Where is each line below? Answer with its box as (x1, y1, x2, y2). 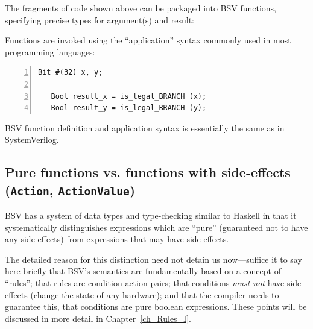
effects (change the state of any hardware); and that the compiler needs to (5, 288, 279, 301)
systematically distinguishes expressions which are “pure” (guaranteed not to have (5, 221, 308, 233)
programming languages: (5, 45, 95, 58)
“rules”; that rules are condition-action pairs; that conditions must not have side (5, 277, 302, 289)
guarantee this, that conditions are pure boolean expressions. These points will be (5, 300, 307, 313)
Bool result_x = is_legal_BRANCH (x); (51, 92, 207, 101)
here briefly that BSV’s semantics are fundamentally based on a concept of (5, 265, 281, 277)
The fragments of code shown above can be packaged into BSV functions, (5, 2, 277, 14)
